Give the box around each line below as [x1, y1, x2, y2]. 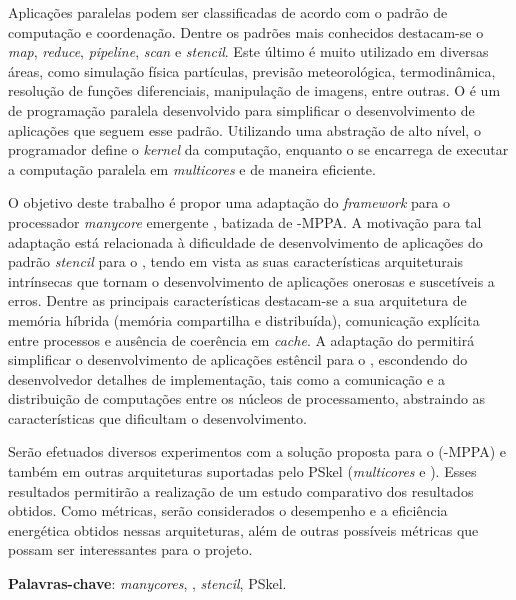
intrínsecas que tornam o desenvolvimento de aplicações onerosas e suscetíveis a [8, 270, 495, 291]
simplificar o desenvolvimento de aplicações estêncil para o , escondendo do [8, 349, 468, 370]
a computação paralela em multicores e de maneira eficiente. [8, 158, 376, 179]
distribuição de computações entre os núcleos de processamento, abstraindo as [8, 388, 486, 409]
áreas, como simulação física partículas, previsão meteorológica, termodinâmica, [8, 60, 496, 81]
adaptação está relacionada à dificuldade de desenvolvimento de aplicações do [8, 231, 483, 252]
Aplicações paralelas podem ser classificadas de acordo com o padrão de [8, 2, 448, 22]
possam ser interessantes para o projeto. [8, 539, 253, 560]
